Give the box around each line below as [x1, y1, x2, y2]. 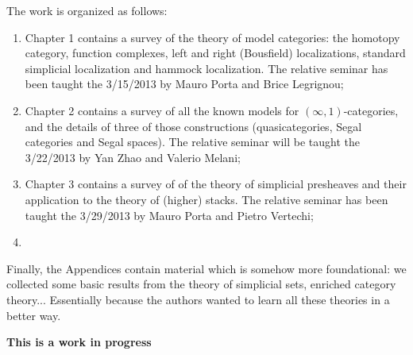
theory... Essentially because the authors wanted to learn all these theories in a [6, 291, 390, 307]
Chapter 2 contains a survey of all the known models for [25, 102, 299, 118]
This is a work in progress [6, 334, 152, 350]
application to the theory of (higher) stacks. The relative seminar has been [25, 191, 388, 207]
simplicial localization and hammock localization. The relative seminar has [25, 60, 388, 76]
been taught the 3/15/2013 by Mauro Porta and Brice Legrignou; [25, 75, 344, 92]
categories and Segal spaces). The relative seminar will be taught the [25, 133, 360, 150]
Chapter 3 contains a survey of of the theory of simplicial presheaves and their [25, 176, 407, 192]
